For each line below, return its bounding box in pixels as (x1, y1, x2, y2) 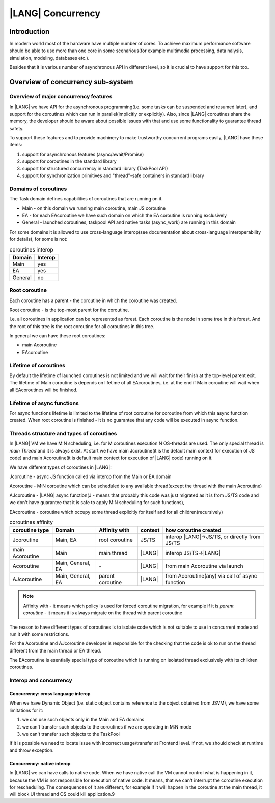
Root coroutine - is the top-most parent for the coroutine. (9, 307, 129, 313)
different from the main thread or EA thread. (9, 647, 101, 654)
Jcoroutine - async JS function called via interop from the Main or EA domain (9, 473, 172, 480)
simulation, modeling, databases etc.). (9, 55, 90, 61)
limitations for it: (9, 707, 43, 713)
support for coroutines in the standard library (22, 158, 117, 164)
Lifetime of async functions (9, 399, 79, 407)
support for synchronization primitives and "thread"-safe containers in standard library (22, 172, 204, 179)
